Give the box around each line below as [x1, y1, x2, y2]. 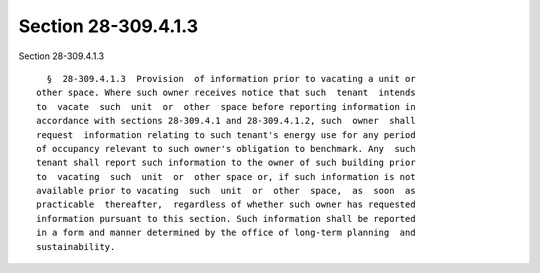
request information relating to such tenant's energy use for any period [36, 129, 416, 140]
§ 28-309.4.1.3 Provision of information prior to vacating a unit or [46, 73, 416, 84]
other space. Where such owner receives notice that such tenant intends [36, 87, 416, 99]
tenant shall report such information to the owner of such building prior [36, 157, 416, 169]
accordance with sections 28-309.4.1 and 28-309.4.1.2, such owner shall [36, 115, 416, 127]
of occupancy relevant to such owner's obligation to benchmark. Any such [36, 143, 416, 154]
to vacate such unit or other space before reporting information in [36, 101, 416, 112]
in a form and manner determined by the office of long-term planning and [36, 227, 416, 239]
